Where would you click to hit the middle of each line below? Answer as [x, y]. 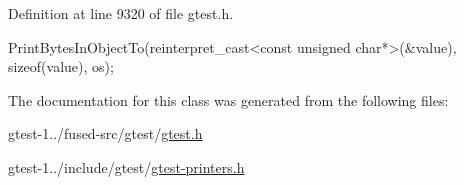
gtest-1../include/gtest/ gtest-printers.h [126, 166]
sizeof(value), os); [61, 66]
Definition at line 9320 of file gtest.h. [121, 13]
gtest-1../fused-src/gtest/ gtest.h [105, 133]
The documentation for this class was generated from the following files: [228, 99]
